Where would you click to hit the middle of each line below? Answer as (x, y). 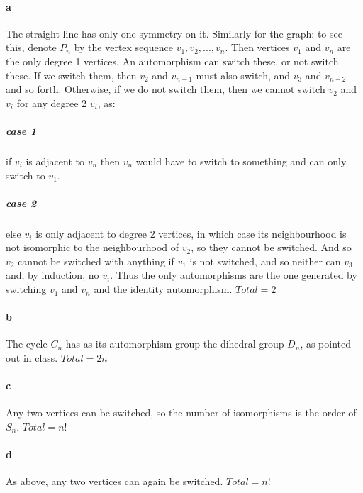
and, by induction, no (52, 275)
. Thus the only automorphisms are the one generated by (234, 275)
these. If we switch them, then (71, 75)
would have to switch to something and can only (241, 161)
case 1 (21, 130)
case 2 (21, 203)
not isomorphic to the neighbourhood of (93, 247)
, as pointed (326, 344)
